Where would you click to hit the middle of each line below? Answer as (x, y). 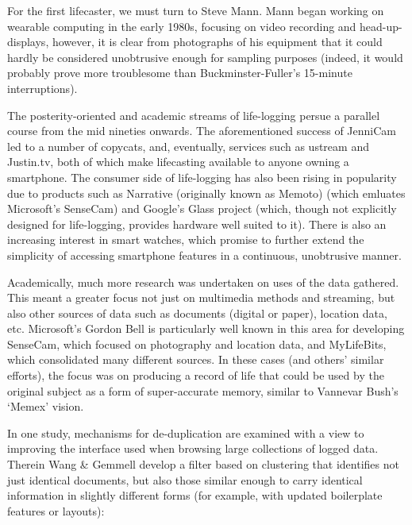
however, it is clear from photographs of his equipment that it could (217, 42)
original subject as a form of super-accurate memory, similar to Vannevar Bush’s (203, 390)
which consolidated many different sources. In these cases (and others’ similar (196, 359)
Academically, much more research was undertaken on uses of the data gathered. (203, 282)
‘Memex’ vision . (46, 406)
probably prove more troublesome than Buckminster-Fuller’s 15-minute (180, 73)
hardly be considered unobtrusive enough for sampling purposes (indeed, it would (205, 57)
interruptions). (42, 88)
